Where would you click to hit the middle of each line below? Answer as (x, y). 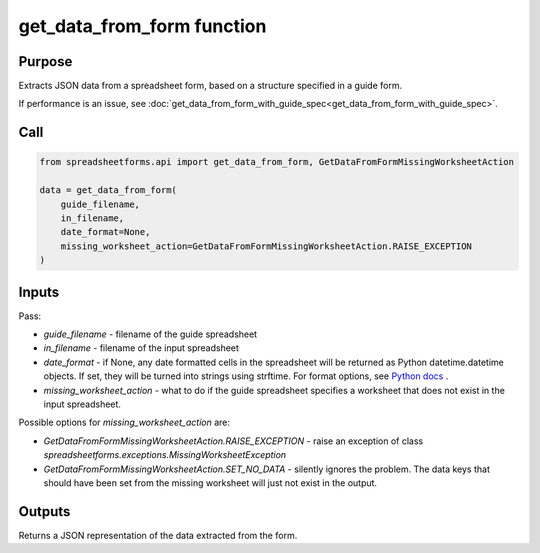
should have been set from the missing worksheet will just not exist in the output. (210, 482)
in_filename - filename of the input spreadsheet (141, 348)
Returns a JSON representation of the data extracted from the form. (158, 535)
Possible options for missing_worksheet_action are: (124, 422)
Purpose (45, 61)
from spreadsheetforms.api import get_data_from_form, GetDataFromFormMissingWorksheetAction (277, 162)
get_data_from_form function (142, 26)
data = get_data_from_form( (108, 190)
